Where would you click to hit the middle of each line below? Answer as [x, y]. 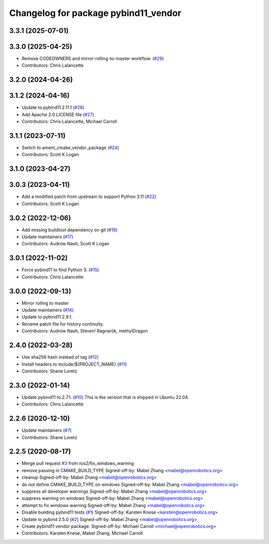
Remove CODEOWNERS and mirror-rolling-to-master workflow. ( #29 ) [93, 59]
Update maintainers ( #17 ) [48, 237]
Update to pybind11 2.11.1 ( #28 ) [53, 108]
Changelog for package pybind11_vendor [95, 13]
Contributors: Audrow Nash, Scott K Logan [66, 244]
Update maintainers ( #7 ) [47, 430]
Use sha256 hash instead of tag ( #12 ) [60, 357]
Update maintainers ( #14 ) [48, 310]
